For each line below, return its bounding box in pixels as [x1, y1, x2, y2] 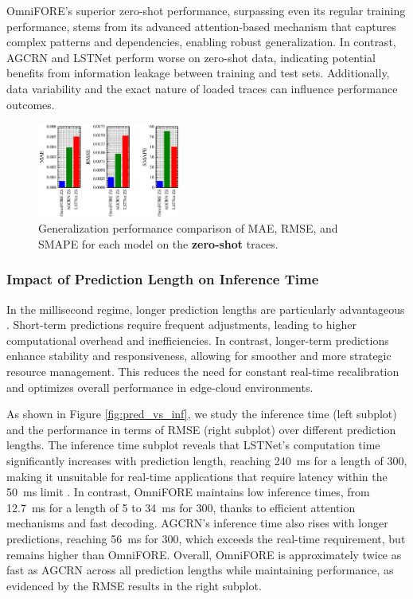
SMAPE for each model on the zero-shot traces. [38, 235, 279, 252]
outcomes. [6, 96, 55, 112]
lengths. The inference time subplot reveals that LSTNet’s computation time [6, 437, 380, 453]
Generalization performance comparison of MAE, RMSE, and [38, 220, 338, 237]
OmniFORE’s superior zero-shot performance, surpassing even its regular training [6, 2, 406, 18]
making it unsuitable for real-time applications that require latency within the [6, 468, 388, 484]
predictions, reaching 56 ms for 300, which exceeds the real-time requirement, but [6, 530, 406, 546]
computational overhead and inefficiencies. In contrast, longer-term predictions [6, 331, 389, 348]
